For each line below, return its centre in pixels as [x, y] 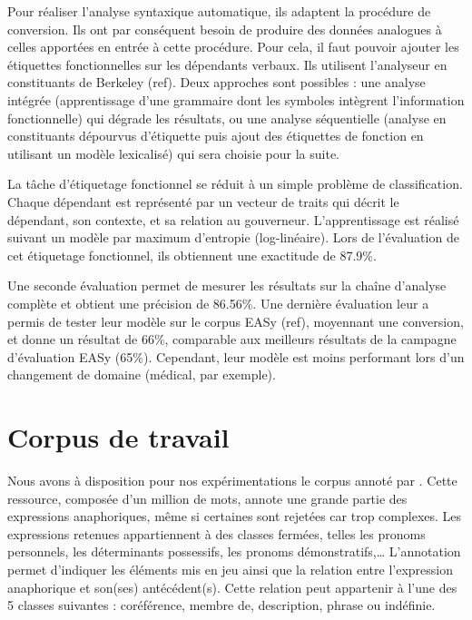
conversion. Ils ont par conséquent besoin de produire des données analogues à [225, 29]
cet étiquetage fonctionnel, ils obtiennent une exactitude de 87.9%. [192, 255]
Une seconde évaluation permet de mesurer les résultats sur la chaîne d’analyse [227, 285]
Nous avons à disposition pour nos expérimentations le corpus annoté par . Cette [232, 480]
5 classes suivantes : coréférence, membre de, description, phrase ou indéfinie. [221, 605]
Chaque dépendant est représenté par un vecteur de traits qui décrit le [203, 201]
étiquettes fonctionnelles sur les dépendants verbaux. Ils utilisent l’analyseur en [227, 64]
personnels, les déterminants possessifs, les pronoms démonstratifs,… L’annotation [234, 551]
